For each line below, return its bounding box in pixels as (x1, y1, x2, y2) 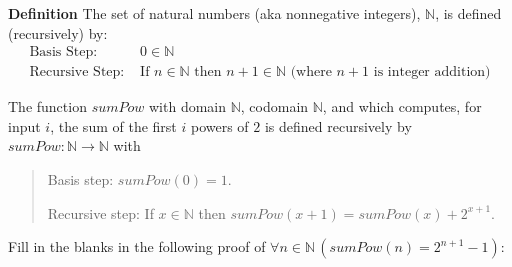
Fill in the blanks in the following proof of (8, 236, 266, 257)
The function (8, 96, 87, 117)
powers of (190, 115, 249, 136)
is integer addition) (373, 65, 491, 80)
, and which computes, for (322, 96, 482, 117)
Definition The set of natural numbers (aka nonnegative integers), (8, 3, 421, 23)
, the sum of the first (50, 115, 177, 136)
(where (290, 65, 332, 80)
